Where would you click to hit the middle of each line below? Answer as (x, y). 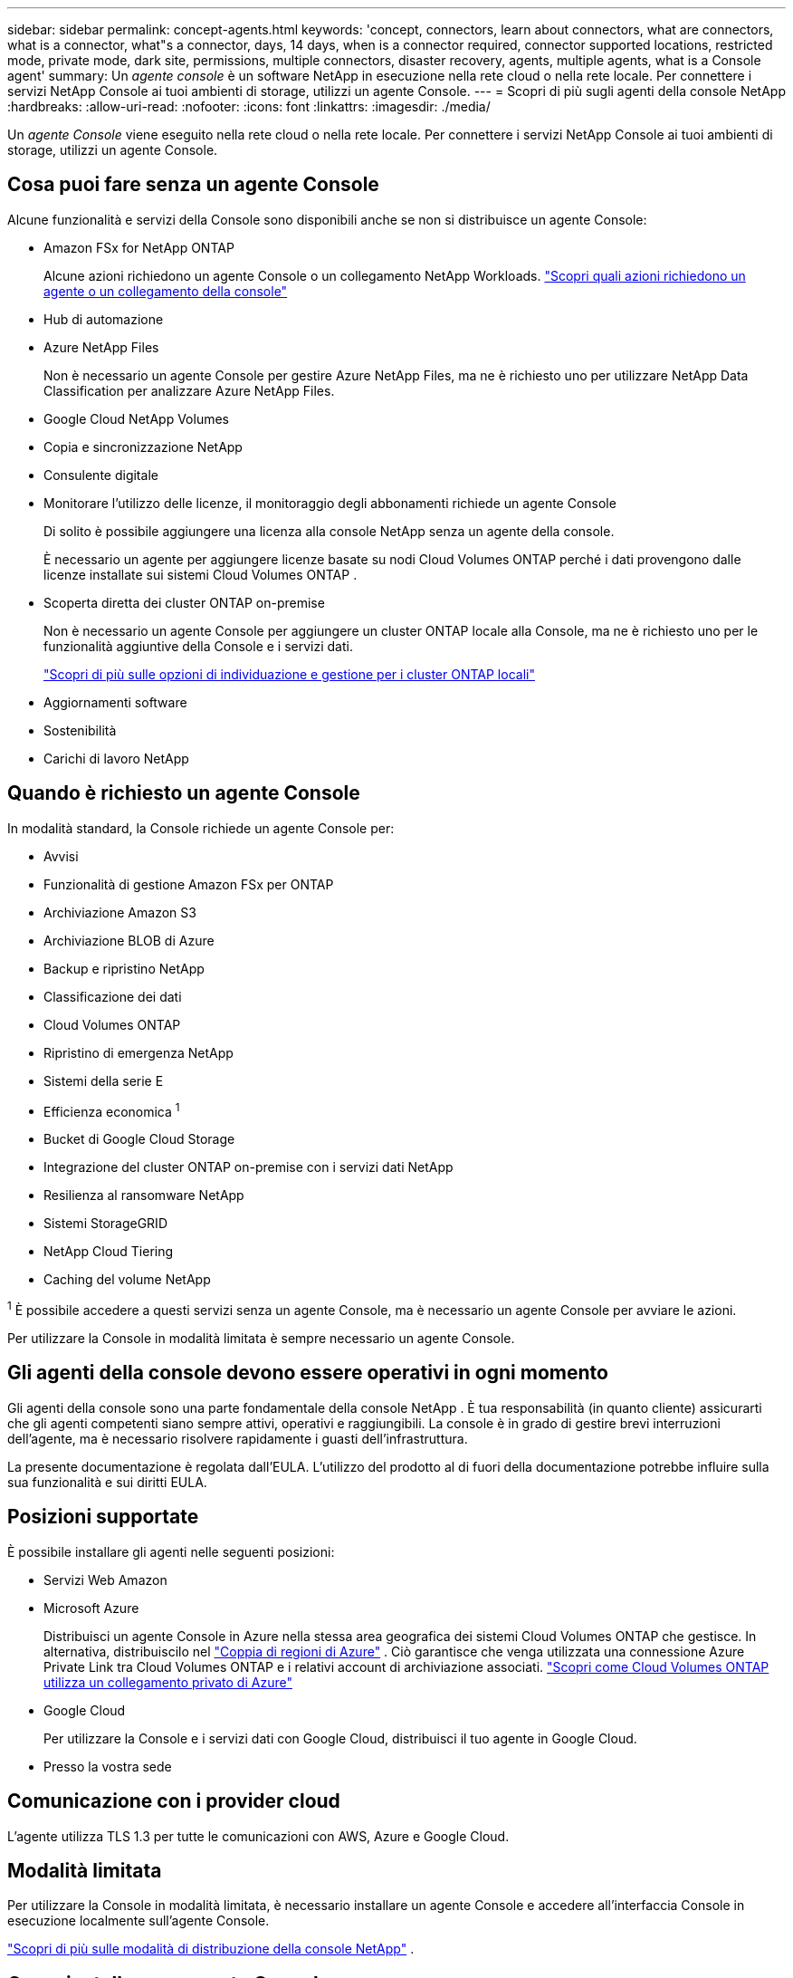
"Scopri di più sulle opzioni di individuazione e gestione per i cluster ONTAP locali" (289, 674)
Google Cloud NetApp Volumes (136, 418)
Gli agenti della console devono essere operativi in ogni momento (308, 1373)
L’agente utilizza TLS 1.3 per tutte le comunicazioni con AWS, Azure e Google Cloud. (258, 1836)
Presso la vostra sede (108, 1766)
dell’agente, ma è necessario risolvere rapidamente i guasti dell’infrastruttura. (238, 1438)
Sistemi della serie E (104, 1080)
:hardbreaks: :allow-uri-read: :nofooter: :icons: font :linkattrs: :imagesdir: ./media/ (249, 106)
